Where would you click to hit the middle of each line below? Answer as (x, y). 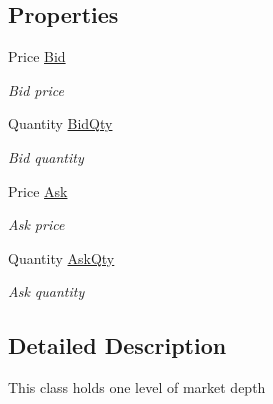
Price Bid (37, 56)
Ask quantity (46, 291)
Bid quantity (46, 156)
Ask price (36, 224)
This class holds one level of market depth (137, 387)
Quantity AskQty (61, 257)
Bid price (36, 89)
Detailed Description (117, 345)
